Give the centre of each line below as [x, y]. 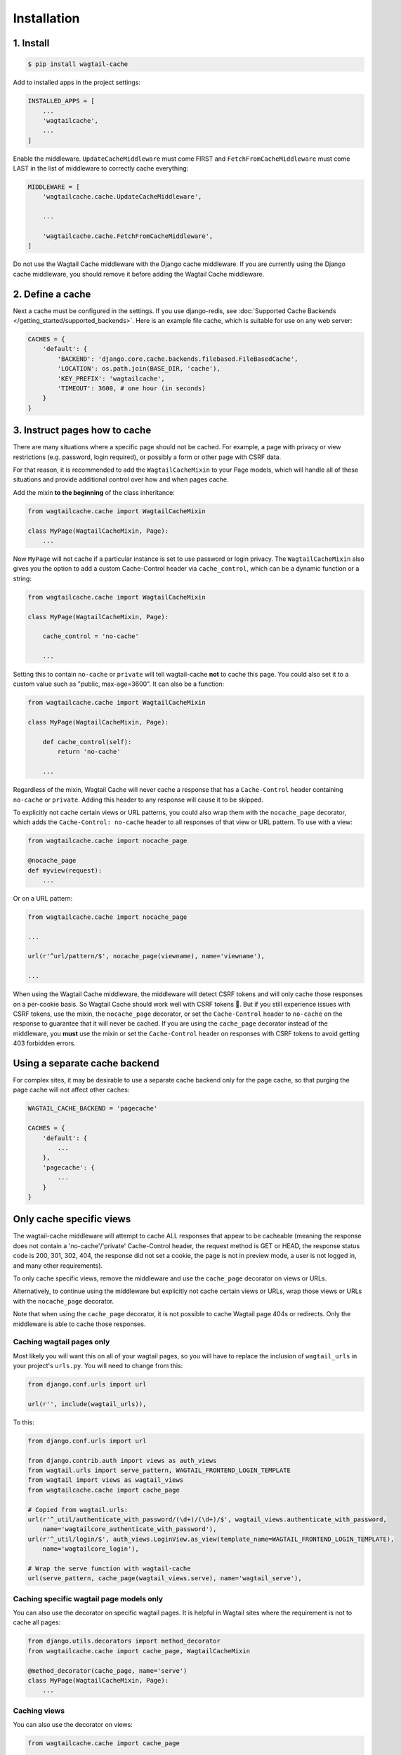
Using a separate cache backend [86, 1063]
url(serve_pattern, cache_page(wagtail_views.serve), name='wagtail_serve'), [165, 1578]
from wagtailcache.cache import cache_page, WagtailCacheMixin [139, 1651]
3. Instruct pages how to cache [82, 431]
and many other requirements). [58, 1265]
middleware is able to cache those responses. [79, 1324]
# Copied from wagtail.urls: [78, 1510]
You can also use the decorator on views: [73, 1725]
